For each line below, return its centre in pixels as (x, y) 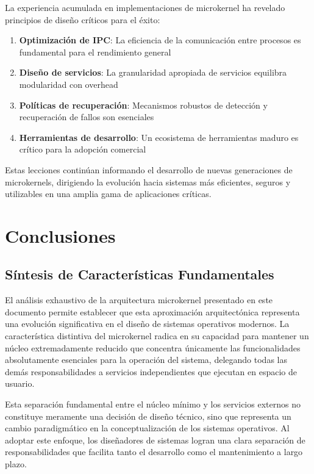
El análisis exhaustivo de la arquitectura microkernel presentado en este (139, 300)
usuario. (20, 383)
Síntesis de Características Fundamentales (140, 274)
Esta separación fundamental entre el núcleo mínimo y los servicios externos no (153, 404)
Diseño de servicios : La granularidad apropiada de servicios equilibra (153, 72)
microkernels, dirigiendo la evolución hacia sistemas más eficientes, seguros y (148, 181)
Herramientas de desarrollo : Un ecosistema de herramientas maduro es (159, 137)
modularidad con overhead (69, 84)
